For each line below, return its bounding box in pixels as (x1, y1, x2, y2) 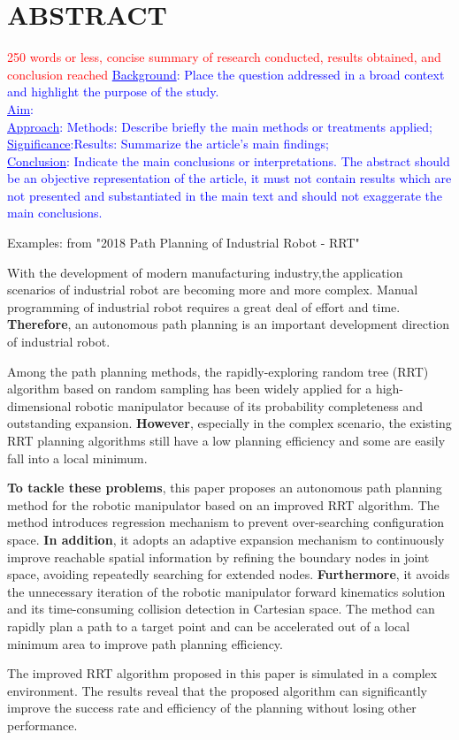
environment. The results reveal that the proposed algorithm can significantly (7, 681, 427, 699)
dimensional (7, 396, 72, 415)
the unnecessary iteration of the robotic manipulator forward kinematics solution (7, 582, 446, 600)
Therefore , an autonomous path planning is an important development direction (7, 315, 450, 333)
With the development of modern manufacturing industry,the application (7, 263, 403, 281)
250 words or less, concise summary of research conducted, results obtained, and (7, 48, 441, 66)
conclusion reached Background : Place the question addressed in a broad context (7, 65, 445, 83)
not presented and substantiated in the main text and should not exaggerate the (7, 186, 442, 204)
